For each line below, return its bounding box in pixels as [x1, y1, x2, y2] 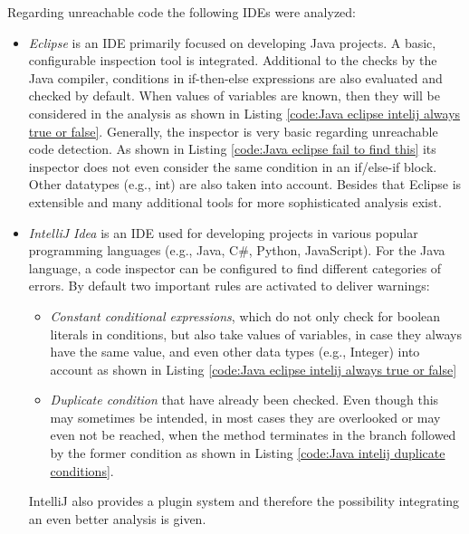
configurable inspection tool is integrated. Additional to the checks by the [28, 51, 437, 70]
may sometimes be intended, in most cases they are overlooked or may [50, 407, 441, 426]
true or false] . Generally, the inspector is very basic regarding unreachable [28, 121, 438, 140]
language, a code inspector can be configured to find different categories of [28, 258, 442, 277]
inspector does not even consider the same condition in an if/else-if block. [28, 157, 437, 176]
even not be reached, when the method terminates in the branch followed [50, 425, 456, 444]
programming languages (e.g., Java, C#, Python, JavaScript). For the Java [28, 241, 445, 260]
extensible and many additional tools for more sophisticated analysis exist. [28, 192, 442, 211]
